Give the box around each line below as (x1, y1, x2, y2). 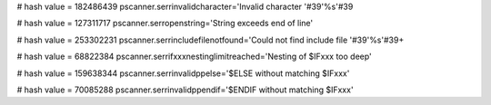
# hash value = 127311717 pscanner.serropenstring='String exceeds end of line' (16, 18, 314, 29)
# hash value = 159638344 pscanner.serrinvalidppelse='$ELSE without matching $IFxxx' (16, 68, 350, 79)
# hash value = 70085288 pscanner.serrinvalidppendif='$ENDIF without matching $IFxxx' (16, 84, 354, 95)
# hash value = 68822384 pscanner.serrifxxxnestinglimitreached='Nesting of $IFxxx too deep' (16, 51, 372, 62)
